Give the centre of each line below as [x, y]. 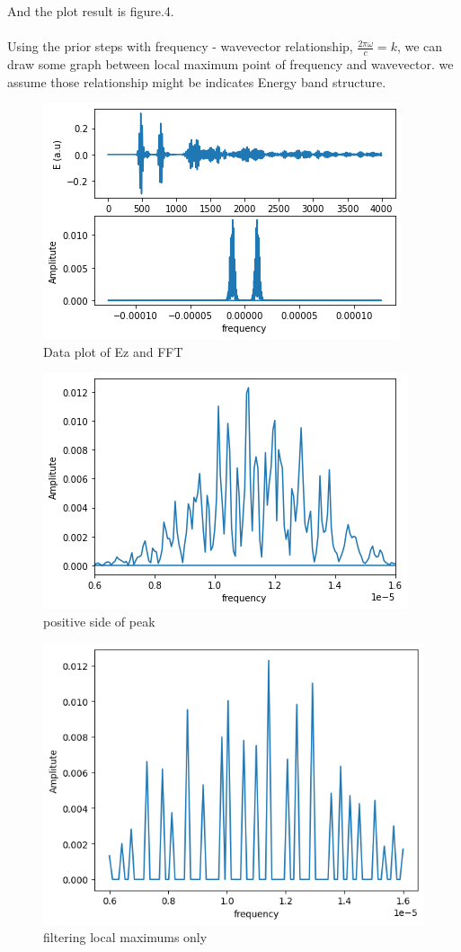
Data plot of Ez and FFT [113, 351]
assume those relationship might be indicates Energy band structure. [197, 81]
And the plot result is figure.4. [91, 11]
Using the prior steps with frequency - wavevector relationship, [180, 46]
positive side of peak [99, 621]
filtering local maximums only [125, 937]
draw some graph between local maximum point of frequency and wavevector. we [230, 64]
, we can [420, 46]
